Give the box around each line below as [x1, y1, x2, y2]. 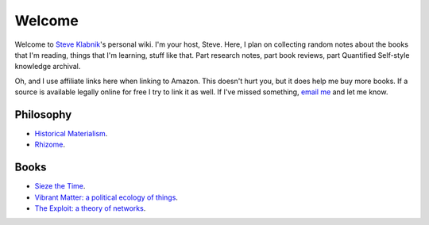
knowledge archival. [14, 62, 81, 71]
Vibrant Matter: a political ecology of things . [34, 193, 179, 202]
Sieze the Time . [34, 181, 86, 191]
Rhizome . [34, 139, 66, 150]
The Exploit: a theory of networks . [34, 204, 146, 213]
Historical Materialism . [34, 129, 108, 139]
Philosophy [14, 108, 72, 121]
